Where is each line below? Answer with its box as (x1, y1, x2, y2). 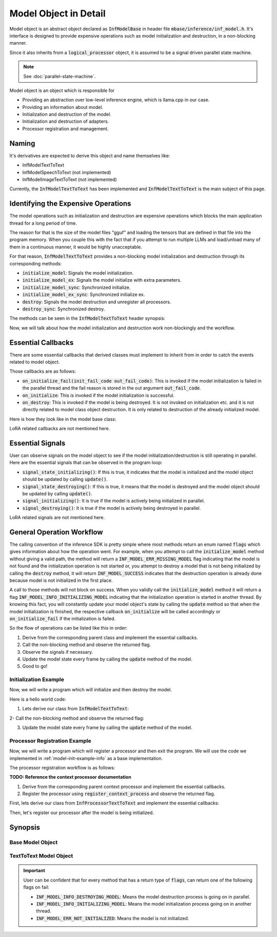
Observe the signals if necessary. (22, 649, 93, 655)
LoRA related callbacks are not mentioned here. (9, 426, 110, 432)
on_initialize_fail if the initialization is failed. (9, 615, 116, 621)
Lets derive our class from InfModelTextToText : (22, 706, 129, 712)
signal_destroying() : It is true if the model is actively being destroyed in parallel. (22, 505, 201, 511)
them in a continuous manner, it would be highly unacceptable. (9, 244, 142, 250)
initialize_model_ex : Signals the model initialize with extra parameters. (22, 277, 182, 283)
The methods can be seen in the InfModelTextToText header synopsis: (9, 315, 166, 321)
